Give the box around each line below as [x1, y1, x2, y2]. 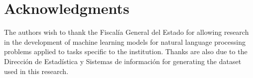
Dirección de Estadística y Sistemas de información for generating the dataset [4, 56, 242, 66]
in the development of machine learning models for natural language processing [4, 36, 246, 47]
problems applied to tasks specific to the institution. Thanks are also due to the [4, 46, 248, 57]
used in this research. [4, 66, 69, 76]
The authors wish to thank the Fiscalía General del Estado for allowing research [4, 27, 249, 37]
